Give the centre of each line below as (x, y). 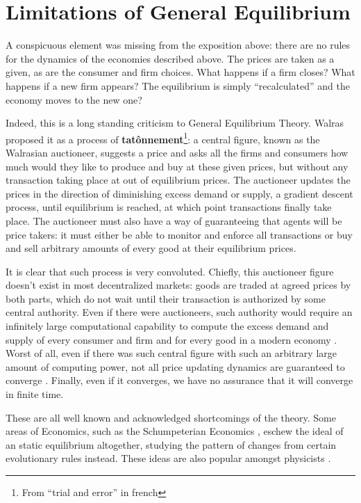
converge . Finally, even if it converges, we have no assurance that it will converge (179, 380)
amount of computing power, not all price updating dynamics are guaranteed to (175, 366)
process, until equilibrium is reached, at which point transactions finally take (169, 207)
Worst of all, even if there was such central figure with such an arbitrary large (171, 353)
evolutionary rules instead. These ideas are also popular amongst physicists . (168, 458)
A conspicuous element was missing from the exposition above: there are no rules (178, 45)
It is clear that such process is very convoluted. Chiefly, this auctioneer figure (170, 271)
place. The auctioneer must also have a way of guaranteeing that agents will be (174, 220)
